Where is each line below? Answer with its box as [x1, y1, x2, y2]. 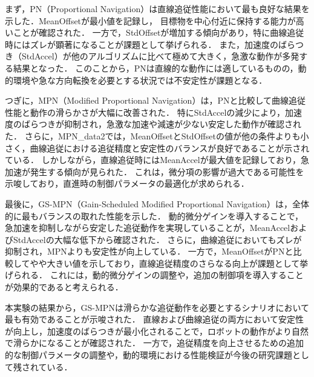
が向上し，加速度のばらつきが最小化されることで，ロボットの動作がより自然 [5, 324, 309, 337]
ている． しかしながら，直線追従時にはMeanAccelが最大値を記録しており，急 [5, 153, 309, 166]
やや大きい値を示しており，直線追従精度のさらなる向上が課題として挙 [30, 256, 309, 269]
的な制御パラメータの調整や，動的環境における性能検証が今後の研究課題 [5, 349, 293, 361]
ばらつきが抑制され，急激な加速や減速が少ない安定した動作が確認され [21, 118, 301, 130]
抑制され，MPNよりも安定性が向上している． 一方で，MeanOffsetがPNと [5, 245, 293, 258]
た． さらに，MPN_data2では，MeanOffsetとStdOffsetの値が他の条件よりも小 [5, 129, 309, 142]
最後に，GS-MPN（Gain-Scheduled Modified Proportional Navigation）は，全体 [5, 197, 309, 210]
